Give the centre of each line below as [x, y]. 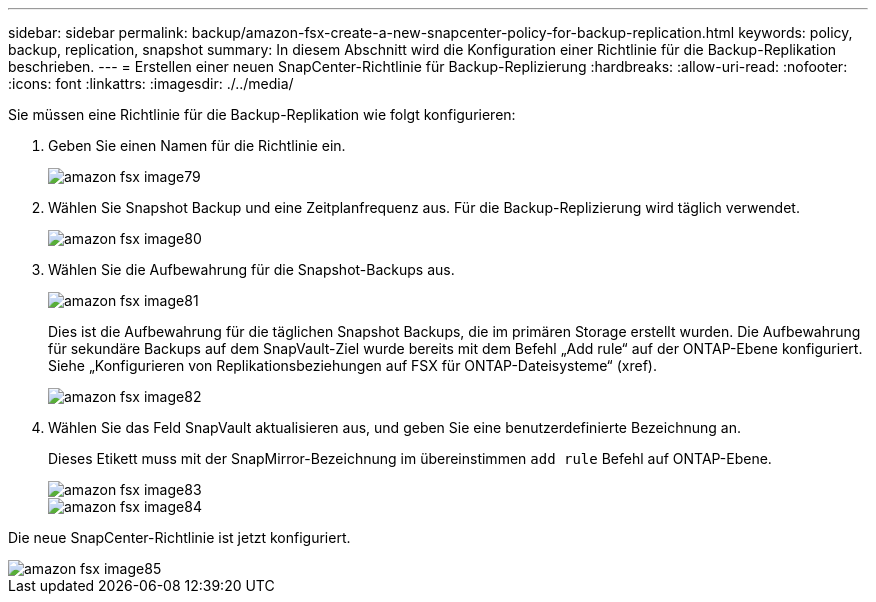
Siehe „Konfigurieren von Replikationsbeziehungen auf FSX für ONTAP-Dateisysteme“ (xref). [352, 365]
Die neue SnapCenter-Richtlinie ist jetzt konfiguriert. [179, 537]
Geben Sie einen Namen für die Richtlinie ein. [197, 145]
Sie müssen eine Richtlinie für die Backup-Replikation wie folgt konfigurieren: [262, 114]
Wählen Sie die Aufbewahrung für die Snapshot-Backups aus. [251, 269]
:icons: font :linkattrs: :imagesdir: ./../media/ [151, 83]
